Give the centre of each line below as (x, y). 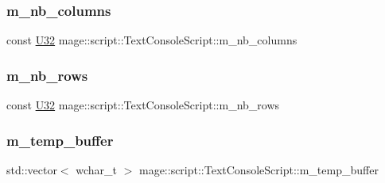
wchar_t (96, 169)
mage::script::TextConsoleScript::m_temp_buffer (259, 169)
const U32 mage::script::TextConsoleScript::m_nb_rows (143, 105)
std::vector (32, 169)
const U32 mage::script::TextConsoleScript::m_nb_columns (152, 40)
